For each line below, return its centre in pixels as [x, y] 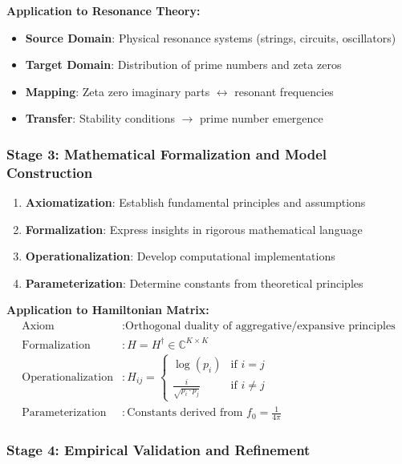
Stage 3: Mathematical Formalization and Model [167, 153]
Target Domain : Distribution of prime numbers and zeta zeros [183, 65]
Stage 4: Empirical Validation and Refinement [158, 450]
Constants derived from [185, 413]
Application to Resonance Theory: [104, 10]
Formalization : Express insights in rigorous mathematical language [194, 229]
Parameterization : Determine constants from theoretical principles [194, 282]
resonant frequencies [284, 91]
